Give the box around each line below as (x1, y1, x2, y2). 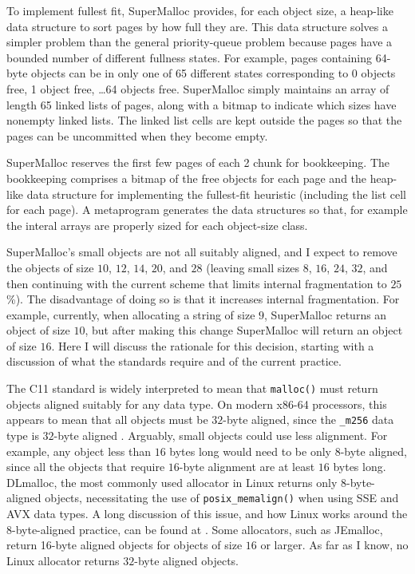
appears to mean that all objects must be (6, 411, 208, 428)
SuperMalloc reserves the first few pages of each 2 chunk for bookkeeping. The (6, 154, 389, 171)
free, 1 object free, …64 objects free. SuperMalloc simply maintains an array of (6, 80, 389, 97)
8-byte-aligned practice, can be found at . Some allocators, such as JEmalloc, (6, 521, 383, 537)
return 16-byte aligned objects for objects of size (6, 536, 243, 553)
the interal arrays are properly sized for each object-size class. (6, 216, 308, 233)
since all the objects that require (6, 458, 165, 475)
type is (6, 426, 39, 443)
